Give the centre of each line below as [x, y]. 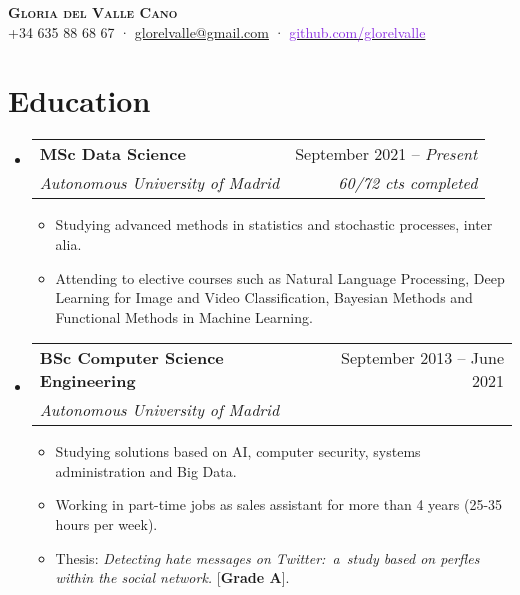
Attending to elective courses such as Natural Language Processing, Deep [280, 277]
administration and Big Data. [146, 470]
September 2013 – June [422, 358]
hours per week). [106, 524]
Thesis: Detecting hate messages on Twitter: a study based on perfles [267, 557]
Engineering [87, 381]
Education [79, 100]
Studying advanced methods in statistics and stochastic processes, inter [274, 224]
